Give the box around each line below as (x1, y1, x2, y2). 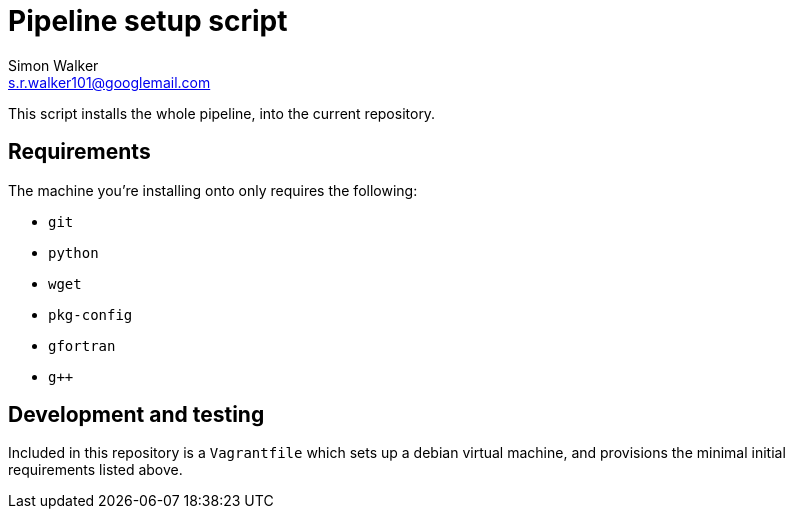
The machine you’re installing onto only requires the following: (8, 181, 418, 199)
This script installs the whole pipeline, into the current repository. (8, 104, 436, 122)
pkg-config (48, 306, 133, 323)
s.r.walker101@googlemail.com (8, 73, 211, 91)
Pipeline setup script (8, 4, 288, 38)
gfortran (48, 337, 116, 354)
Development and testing (8, 402, 265, 428)
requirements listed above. (8, 461, 183, 479)
